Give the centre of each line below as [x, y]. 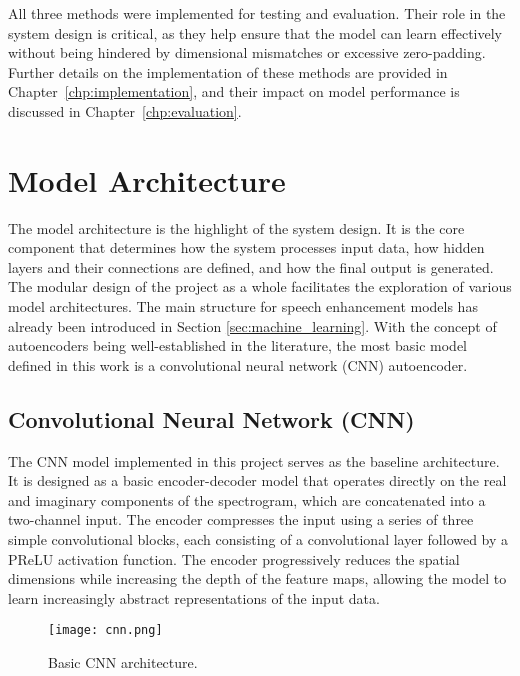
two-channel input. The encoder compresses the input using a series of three [241, 519]
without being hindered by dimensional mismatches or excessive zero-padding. [247, 52]
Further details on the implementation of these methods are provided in [228, 71]
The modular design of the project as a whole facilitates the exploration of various [260, 286]
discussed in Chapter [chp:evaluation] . [125, 110]
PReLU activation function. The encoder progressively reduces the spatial [234, 558]
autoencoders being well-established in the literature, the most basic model [237, 345]
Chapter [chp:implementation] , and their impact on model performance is [234, 91]
